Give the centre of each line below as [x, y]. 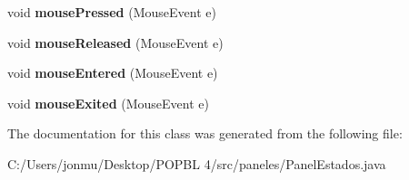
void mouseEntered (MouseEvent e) [113, 73]
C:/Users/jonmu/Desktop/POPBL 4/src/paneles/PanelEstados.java [197, 163]
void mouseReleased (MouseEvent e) [115, 42]
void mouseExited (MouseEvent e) [108, 103]
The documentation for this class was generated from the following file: [205, 133]
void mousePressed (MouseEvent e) [112, 12]
